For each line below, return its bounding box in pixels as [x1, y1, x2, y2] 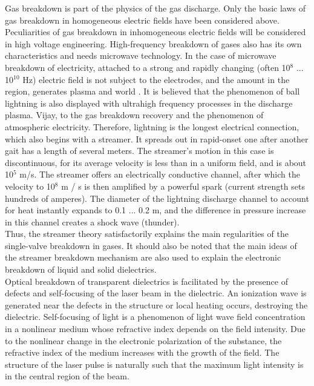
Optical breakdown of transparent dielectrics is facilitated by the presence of [5, 275, 288, 287]
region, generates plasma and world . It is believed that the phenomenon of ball [5, 85, 300, 98]
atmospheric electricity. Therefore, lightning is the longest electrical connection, [5, 120, 299, 133]
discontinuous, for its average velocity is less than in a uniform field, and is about [5, 156, 307, 168]
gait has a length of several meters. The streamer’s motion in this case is [5, 144, 274, 157]
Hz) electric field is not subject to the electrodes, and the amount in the [22, 73, 290, 85]
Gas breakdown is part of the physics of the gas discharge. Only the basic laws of [5, 2, 306, 14]
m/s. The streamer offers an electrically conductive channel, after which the [19, 168, 300, 181]
